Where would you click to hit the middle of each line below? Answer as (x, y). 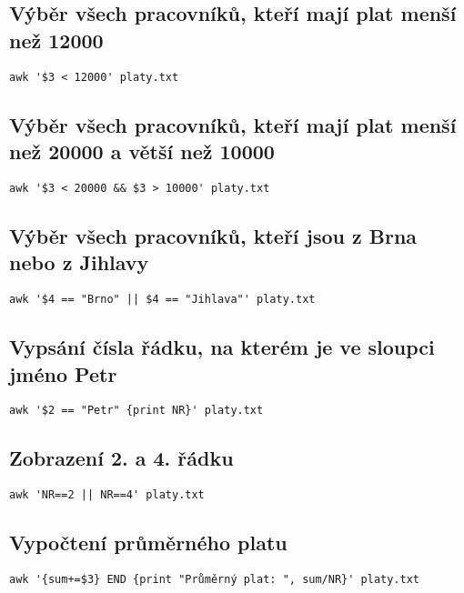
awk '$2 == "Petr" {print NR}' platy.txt (136, 411)
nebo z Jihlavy (79, 262)
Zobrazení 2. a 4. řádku (121, 458)
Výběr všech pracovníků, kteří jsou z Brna (213, 235)
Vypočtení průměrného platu (148, 543)
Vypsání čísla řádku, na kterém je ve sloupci (222, 347)
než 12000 (56, 40)
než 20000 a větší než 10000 (142, 151)
